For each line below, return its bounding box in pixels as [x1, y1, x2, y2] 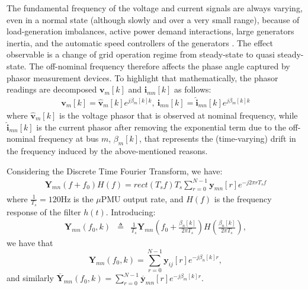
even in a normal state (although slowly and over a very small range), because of [7, 13, 300, 26]
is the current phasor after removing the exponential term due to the [36, 120, 286, 133]
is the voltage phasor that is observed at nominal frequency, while [59, 109, 298, 121]
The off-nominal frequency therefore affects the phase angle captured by [29, 59, 290, 72]
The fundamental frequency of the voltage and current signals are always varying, [7, 2, 303, 14]
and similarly [7, 272, 54, 284]
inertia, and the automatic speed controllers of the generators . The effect [7, 36, 273, 49]
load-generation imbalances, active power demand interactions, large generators [7, 25, 294, 37]
